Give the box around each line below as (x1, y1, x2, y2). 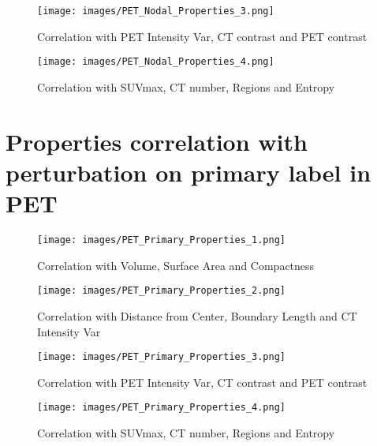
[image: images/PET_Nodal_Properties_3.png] (37, 6, 274, 17)
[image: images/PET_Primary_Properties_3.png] (37, 351, 286, 363)
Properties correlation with (6, 125, 308, 157)
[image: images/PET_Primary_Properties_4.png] (37, 402, 286, 414)
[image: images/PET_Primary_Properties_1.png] (37, 234, 286, 245)
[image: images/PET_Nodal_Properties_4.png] (37, 56, 274, 68)
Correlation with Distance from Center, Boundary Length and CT (37, 307, 357, 324)
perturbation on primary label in (6, 156, 371, 188)
